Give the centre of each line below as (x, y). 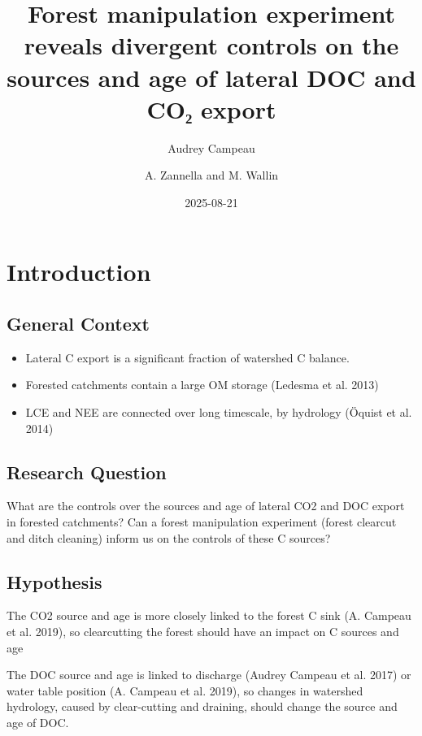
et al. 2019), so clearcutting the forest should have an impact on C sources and (203, 632)
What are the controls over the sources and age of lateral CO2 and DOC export (206, 506)
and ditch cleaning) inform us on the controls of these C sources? (169, 537)
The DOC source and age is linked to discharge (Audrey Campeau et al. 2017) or (209, 675)
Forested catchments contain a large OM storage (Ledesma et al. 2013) (202, 385)
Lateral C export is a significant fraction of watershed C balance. (187, 357)
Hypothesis (54, 581)
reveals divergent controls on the (211, 45)
